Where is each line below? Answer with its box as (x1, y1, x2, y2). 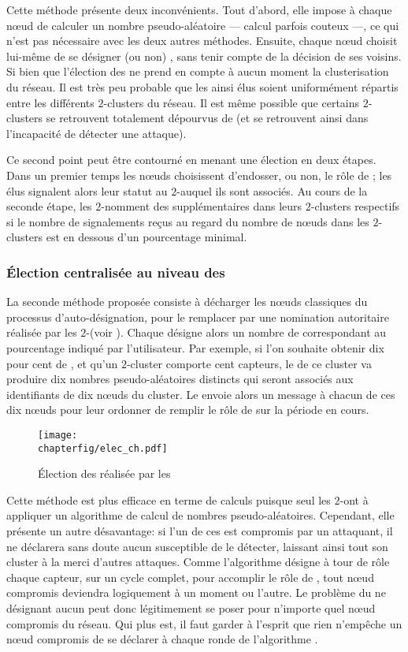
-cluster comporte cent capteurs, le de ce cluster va (126, 355, 372, 371)
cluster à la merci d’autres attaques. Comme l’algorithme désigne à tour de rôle (6, 553, 390, 570)
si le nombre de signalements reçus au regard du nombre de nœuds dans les (6, 213, 369, 229)
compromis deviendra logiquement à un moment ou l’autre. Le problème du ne (6, 584, 386, 601)
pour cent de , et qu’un (6, 355, 118, 371)
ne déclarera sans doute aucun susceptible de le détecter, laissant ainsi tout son (6, 538, 388, 554)
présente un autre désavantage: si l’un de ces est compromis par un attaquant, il (6, 522, 393, 538)
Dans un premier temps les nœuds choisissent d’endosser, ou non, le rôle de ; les (6, 166, 392, 183)
